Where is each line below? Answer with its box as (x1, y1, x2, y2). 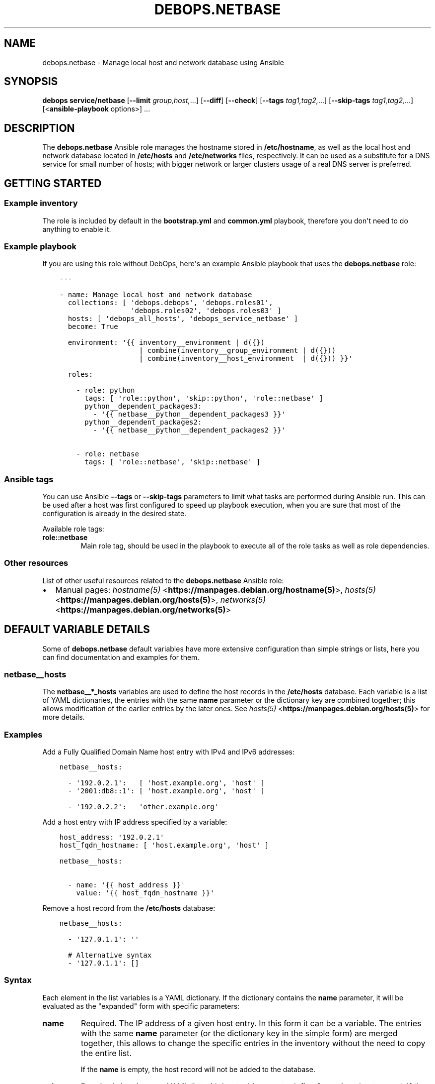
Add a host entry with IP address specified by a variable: (42, 818, 227, 827)
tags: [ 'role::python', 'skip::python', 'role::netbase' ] (84, 394, 323, 403)
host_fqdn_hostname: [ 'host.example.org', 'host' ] (59, 841, 269, 850)
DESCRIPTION (4, 121, 75, 134)
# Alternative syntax (68, 951, 152, 960)
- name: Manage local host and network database (59, 291, 252, 299)
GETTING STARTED (4, 177, 102, 190)
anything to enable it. (42, 224, 111, 233)
